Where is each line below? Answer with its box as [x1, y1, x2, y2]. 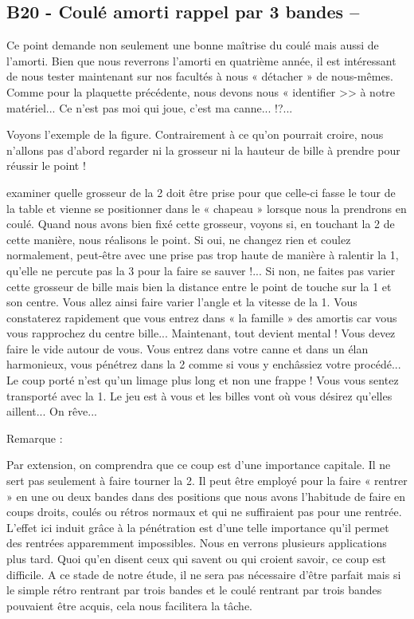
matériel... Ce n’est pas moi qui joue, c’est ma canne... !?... [6, 99, 293, 116]
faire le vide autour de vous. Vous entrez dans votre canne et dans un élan [6, 340, 369, 357]
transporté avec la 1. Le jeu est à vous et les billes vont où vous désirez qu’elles [6, 387, 393, 404]
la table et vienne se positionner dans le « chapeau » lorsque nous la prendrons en [6, 199, 407, 216]
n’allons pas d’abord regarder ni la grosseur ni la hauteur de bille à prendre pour [6, 141, 400, 158]
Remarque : [6, 429, 63, 446]
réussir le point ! [6, 157, 86, 174]
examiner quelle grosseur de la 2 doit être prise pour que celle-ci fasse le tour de [6, 183, 396, 200]
